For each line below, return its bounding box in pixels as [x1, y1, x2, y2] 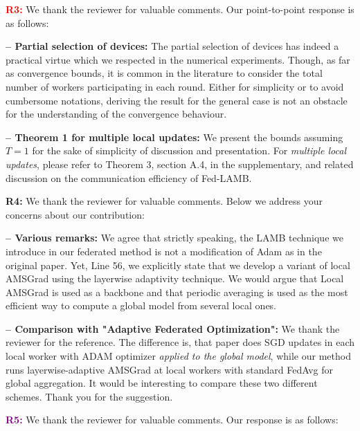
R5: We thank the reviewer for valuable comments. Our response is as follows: [6, 412, 339, 427]
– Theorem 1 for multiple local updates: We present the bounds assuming [6, 129, 343, 144]
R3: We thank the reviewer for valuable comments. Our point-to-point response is [6, 2, 354, 16]
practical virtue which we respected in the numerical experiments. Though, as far [6, 52, 350, 66]
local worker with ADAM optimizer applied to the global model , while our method [6, 349, 351, 363]
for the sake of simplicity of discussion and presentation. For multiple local [32, 143, 347, 158]
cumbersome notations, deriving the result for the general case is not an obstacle [6, 93, 348, 107]
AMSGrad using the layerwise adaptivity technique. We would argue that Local [6, 271, 344, 286]
